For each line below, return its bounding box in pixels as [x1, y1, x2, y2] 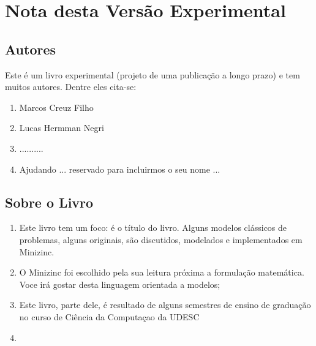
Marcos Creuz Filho [19, 100, 94, 113]
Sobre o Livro [5, 192, 94, 211]
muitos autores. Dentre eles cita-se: [5, 80, 137, 93]
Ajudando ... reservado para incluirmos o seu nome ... [19, 162, 220, 175]
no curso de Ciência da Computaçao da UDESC [19, 310, 200, 323]
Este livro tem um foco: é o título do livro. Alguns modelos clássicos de [19, 221, 287, 234]
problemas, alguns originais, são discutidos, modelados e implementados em [19, 233, 303, 246]
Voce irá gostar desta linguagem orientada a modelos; [19, 277, 220, 290]
